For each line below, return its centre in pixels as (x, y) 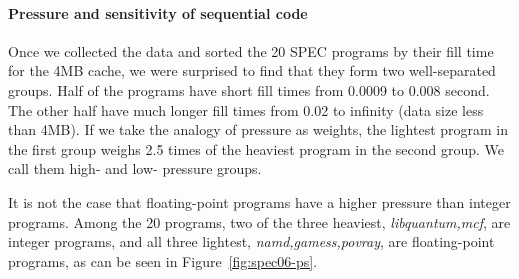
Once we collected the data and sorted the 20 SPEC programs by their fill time (251, 50)
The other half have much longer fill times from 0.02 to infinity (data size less (246, 109)
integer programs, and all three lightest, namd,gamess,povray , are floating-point (251, 241)
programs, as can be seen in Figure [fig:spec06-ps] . (163, 260)
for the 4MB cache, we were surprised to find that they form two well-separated (252, 70)
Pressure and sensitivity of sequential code (158, 12)
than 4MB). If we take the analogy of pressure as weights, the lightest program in (258, 129)
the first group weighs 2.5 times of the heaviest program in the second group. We (256, 148)
